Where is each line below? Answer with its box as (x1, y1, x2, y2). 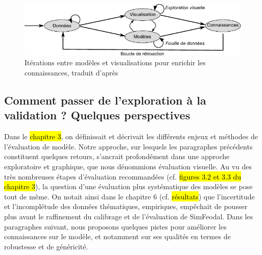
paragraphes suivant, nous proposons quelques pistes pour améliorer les (4, 221, 227, 232)
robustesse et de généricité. (4, 241, 88, 251)
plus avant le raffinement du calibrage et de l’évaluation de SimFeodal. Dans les (4, 211, 253, 221)
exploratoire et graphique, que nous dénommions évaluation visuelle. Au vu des (4, 161, 252, 171)
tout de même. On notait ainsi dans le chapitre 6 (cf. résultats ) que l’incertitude (4, 191, 255, 201)
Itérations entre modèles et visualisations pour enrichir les (25, 57, 206, 68)
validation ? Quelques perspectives (4, 107, 190, 123)
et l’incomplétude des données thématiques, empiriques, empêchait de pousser (4, 201, 248, 212)
